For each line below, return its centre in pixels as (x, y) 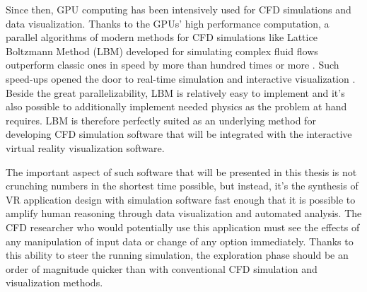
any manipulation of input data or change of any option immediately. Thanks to (180, 241)
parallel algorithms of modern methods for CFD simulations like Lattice (162, 37)
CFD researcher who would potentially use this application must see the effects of (183, 227)
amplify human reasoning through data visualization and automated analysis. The (184, 213)
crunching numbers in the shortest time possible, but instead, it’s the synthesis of (182, 186)
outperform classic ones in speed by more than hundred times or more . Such (173, 65)
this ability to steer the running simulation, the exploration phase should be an (177, 255)
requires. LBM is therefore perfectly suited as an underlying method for (161, 120)
